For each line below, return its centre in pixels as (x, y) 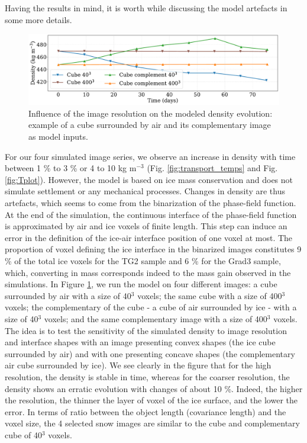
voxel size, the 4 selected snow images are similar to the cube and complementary (152, 423)
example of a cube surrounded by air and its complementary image (150, 125)
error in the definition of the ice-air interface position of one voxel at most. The (149, 237)
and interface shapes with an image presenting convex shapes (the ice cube (140, 342)
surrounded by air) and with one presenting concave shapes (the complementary (150, 353)
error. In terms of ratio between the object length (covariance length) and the (146, 411)
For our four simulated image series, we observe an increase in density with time (150, 156)
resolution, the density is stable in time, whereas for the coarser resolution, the (147, 376)
